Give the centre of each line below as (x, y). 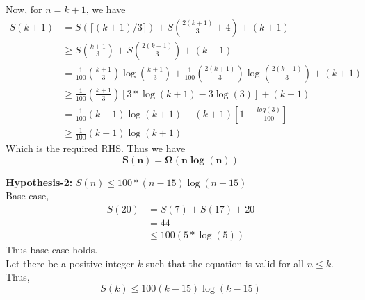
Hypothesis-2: (39, 182)
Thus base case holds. (52, 249)
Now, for (24, 9)
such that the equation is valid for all (225, 263)
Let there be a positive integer (70, 263)
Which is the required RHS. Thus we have (96, 148)
